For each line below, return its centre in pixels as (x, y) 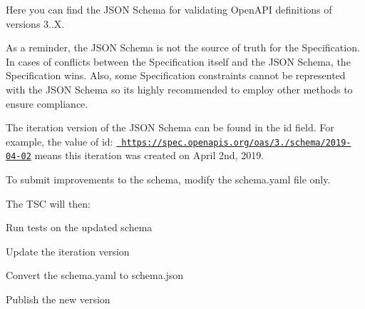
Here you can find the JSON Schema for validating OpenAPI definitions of (169, 9)
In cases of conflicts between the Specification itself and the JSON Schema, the (178, 61)
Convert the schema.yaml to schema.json (95, 275)
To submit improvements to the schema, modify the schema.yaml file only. (168, 179)
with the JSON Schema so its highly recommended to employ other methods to (179, 89)
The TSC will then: (48, 203)
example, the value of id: (60, 141)
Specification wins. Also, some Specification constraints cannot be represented (176, 75)
